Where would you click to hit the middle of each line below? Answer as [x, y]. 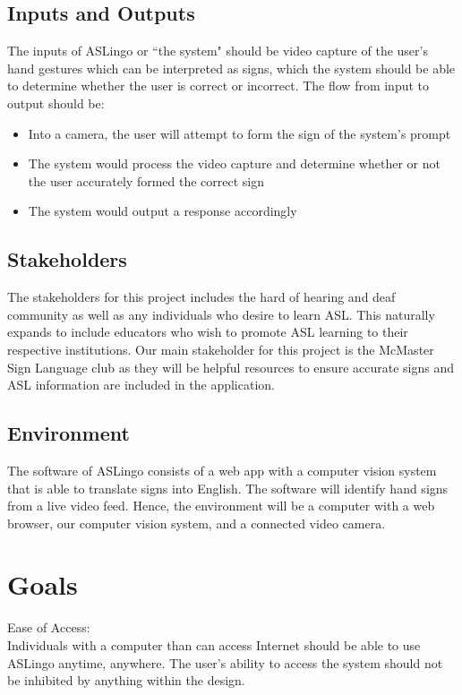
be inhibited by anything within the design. [126, 680]
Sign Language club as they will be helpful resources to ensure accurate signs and [231, 367]
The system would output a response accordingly [163, 211]
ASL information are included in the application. [141, 385]
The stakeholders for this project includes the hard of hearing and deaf [201, 297]
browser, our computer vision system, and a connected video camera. [197, 523]
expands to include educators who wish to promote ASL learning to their [208, 332]
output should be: [56, 103]
